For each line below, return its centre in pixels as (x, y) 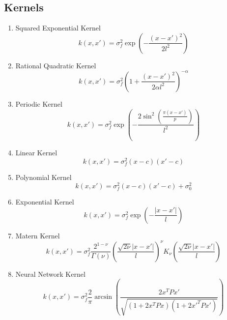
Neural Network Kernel (50, 274)
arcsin (103, 297)
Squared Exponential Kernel (58, 28)
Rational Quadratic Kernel (56, 65)
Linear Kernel (36, 153)
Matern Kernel (38, 235)
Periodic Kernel (39, 103)
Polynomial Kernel (43, 177)
